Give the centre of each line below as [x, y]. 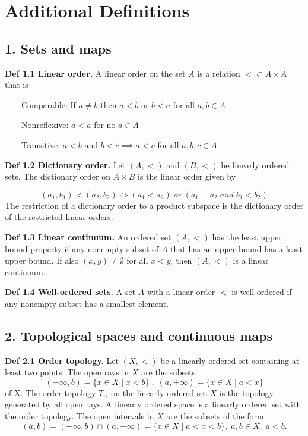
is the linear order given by [187, 176]
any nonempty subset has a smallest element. [87, 303]
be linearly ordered [255, 164]
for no [105, 125]
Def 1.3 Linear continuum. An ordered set [88, 236]
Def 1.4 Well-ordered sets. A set [70, 292]
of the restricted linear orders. [59, 217]
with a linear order [181, 292]
